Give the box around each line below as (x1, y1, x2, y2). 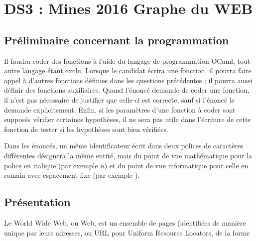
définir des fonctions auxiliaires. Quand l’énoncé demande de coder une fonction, (4, 85, 250, 95)
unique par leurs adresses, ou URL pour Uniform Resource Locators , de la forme (4, 227, 250, 238)
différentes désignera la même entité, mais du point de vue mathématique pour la (4, 150, 253, 160)
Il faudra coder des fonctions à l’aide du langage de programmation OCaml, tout (4, 55, 251, 66)
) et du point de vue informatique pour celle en (104, 160, 249, 170)
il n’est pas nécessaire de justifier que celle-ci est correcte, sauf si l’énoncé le (4, 94, 235, 105)
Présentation (4, 194, 71, 210)
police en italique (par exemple (4, 160, 98, 170)
